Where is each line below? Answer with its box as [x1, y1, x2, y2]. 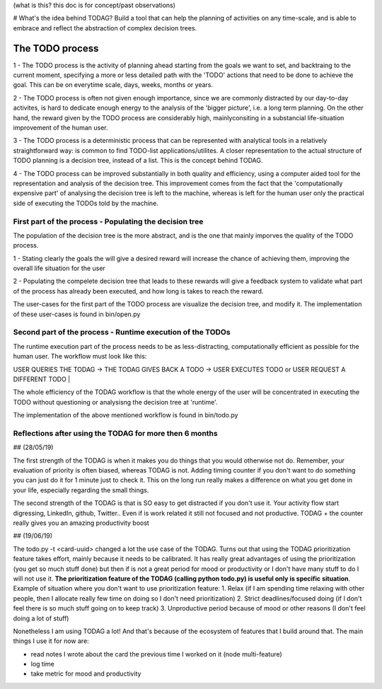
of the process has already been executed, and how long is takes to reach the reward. [13, 286, 264, 295]
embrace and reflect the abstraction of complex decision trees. [13, 23, 197, 32]
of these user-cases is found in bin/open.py [13, 310, 141, 318]
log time [30, 660, 54, 668]
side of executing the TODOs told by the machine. [13, 199, 158, 207]
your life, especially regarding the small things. [13, 485, 149, 494]
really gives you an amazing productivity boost [13, 519, 150, 527]
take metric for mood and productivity [30, 669, 141, 678]
